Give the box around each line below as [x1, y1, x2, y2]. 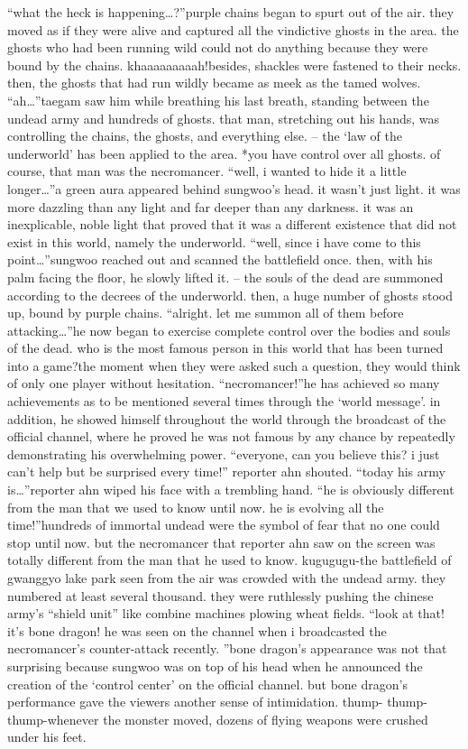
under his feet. [7, 727, 87, 746]
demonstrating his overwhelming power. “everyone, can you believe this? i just [7, 444, 440, 463]
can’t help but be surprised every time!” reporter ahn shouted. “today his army [7, 462, 445, 481]
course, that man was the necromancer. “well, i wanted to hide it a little [7, 162, 407, 180]
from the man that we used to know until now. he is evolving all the [7, 497, 384, 516]
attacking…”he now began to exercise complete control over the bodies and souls [7, 320, 451, 339]
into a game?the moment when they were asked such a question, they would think [7, 356, 461, 374]
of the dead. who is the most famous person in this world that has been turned [7, 338, 444, 357]
